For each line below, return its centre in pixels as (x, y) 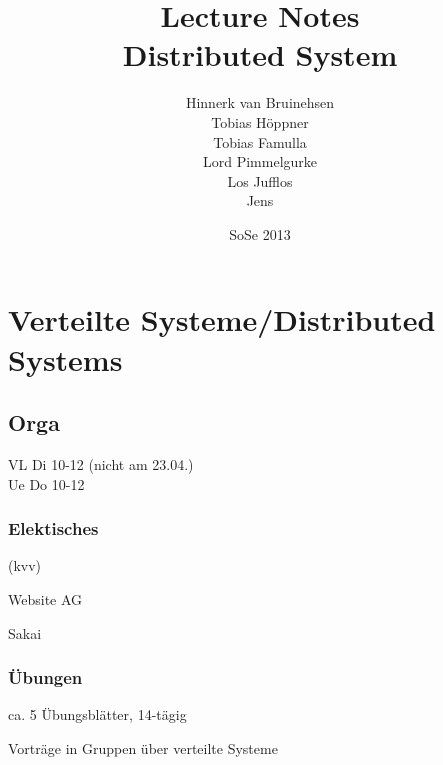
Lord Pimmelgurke (260, 161)
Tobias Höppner (260, 121)
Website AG (45, 599)
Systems (65, 358)
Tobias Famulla (260, 141)
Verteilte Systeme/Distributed (222, 319)
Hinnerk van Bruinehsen (260, 102)
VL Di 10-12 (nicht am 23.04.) (101, 464)
